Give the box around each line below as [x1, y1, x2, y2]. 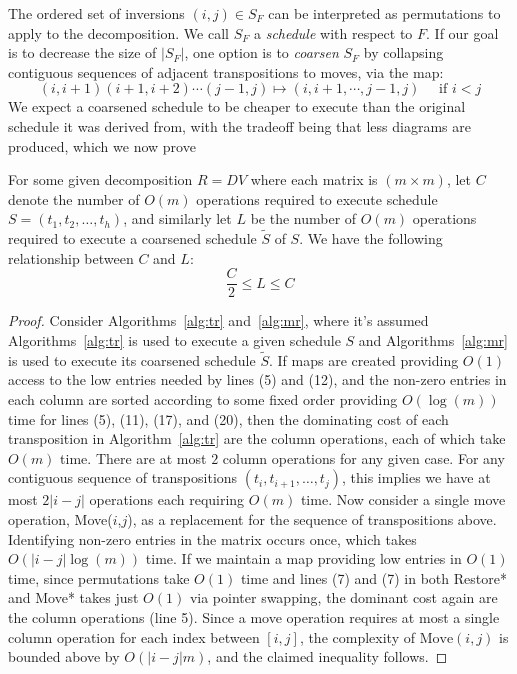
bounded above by [8, 646, 120, 667]
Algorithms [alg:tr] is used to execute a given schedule [8, 330, 341, 350]
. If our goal [426, 22, 499, 43]
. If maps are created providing [268, 349, 459, 370]
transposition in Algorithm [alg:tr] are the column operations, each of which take [8, 428, 506, 449]
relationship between [8, 247, 134, 268]
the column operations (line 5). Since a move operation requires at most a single [8, 606, 500, 627]
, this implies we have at [341, 467, 491, 488]
